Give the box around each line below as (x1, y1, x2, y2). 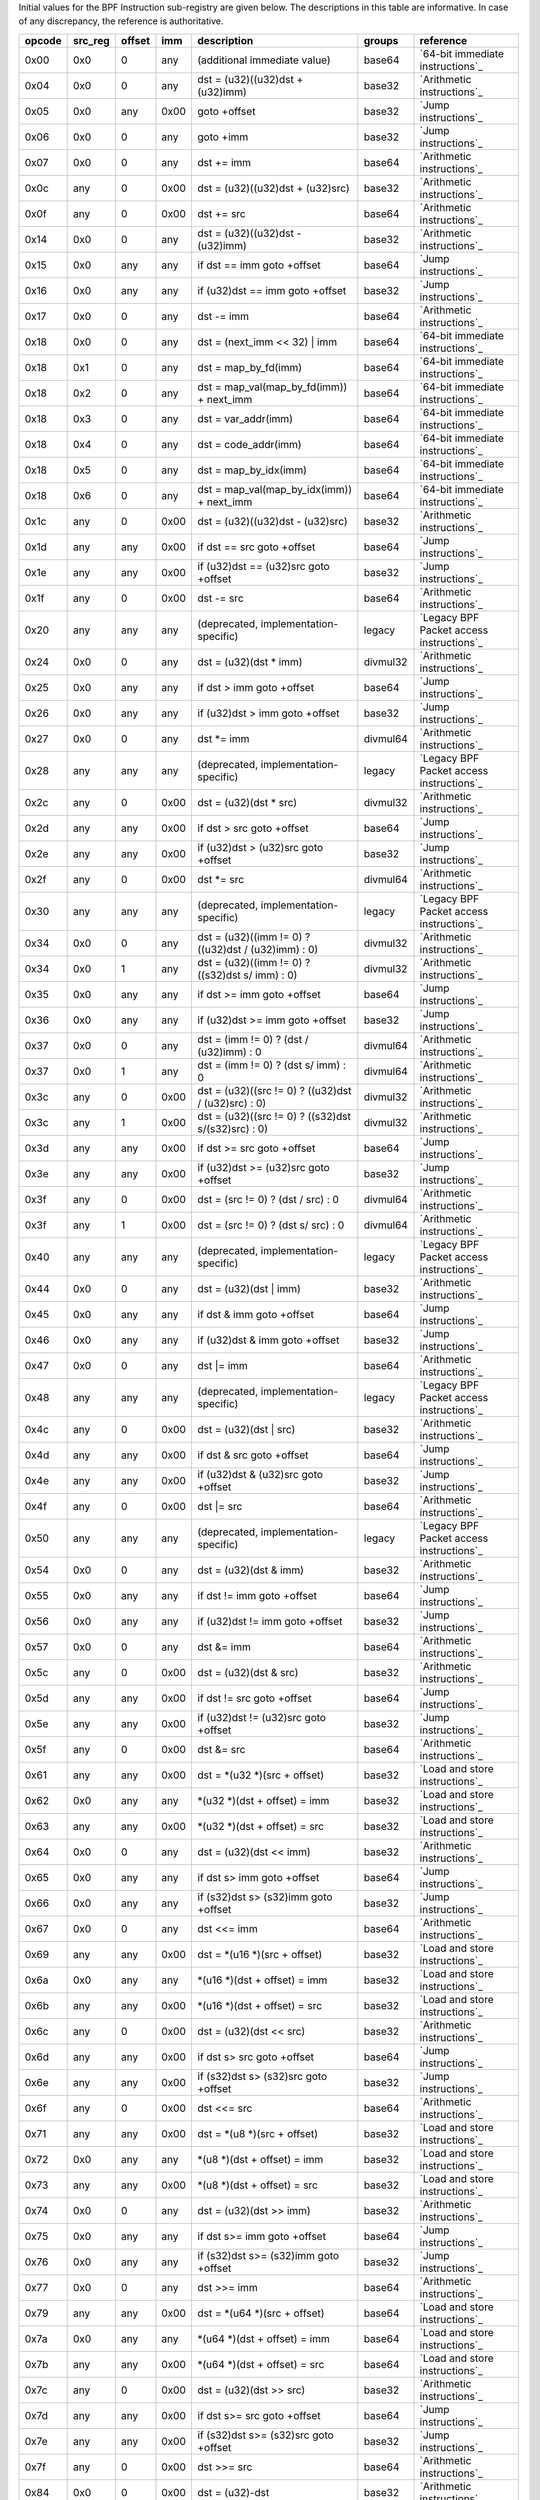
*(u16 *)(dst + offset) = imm (197, 1973, 328, 1987)
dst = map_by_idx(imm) (197, 463, 307, 477)
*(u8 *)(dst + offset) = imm (197, 2152, 324, 2166)
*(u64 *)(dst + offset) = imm (197, 2331, 330, 2345)
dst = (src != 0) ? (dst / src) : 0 (197, 1192, 340, 1206)
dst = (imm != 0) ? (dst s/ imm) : (197, 1058, 347, 1072)
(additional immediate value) (197, 53, 331, 67)
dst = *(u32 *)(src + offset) (197, 1768, 325, 1782)
